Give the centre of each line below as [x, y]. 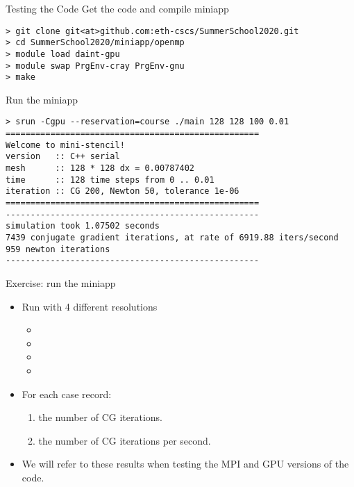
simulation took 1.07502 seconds [83, 226]
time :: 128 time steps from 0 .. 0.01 [110, 180]
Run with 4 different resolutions [90, 306]
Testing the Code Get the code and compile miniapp [117, 8]
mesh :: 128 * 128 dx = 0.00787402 [100, 168]
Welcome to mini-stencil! [65, 145]
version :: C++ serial [63, 157]
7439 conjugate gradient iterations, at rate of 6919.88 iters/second [172, 238]
